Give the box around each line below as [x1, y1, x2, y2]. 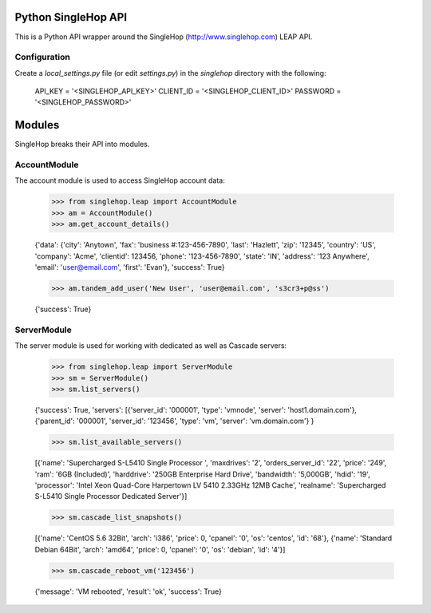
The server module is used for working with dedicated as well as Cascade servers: [14, 341, 287, 350]
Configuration [14, 52, 71, 63]
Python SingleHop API [14, 10, 128, 24]
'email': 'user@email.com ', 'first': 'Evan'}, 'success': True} [34, 263, 225, 272]
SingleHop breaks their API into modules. [14, 140, 150, 149]
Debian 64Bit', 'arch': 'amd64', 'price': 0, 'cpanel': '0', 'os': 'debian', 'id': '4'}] [34, 544, 286, 554]
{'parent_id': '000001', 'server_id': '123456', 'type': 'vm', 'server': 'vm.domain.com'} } [34, 416, 314, 426]
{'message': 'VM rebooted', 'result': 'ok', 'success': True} [34, 587, 223, 596]
